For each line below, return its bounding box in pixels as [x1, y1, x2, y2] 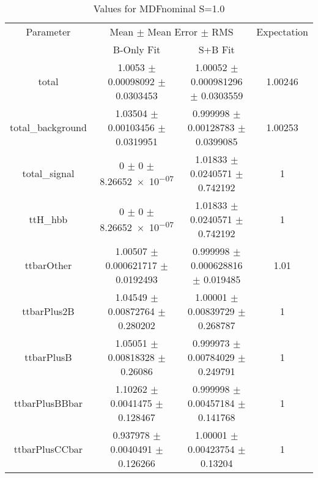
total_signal [22, 166, 75, 180]
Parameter [26, 25, 71, 39]
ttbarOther [24, 258, 72, 272]
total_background [10, 120, 87, 134]
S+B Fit [198, 42, 235, 56]
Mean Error [147, 25, 198, 39]
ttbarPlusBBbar [13, 396, 83, 410]
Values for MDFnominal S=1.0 [93, 1, 225, 15]
